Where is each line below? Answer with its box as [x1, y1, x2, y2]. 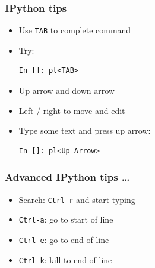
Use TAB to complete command [18, 24, 131, 36]
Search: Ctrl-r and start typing [18, 193, 135, 205]
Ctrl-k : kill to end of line [18, 253, 112, 266]
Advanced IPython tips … [5, 170, 130, 184]
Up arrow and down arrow [18, 84, 115, 97]
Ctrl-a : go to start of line [18, 213, 113, 226]
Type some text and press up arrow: [18, 124, 151, 137]
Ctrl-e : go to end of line [18, 233, 109, 245]
